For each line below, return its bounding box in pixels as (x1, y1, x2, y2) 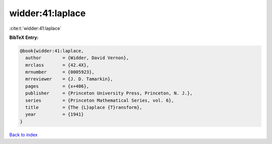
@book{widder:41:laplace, (20, 48, 84, 54)
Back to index (9, 131, 38, 137)
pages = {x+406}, (25, 83, 89, 89)
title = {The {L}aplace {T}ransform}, (25, 105, 143, 111)
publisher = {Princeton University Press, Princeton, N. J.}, (25, 90, 193, 96)
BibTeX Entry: (9, 34, 39, 40)
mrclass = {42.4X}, (25, 62, 89, 68)
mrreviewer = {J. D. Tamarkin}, (25, 76, 113, 82)
